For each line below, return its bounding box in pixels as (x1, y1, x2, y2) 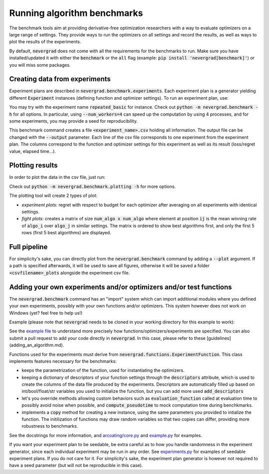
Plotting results (9, 161, 58, 169)
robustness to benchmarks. (21, 423, 78, 429)
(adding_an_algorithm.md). (9, 342, 64, 348)
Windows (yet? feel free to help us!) (9, 310, 83, 316)
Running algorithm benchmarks (9, 7, 143, 18)
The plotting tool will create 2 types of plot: (9, 192, 98, 199)
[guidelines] (206, 335, 231, 341)
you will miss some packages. (9, 62, 71, 68)
